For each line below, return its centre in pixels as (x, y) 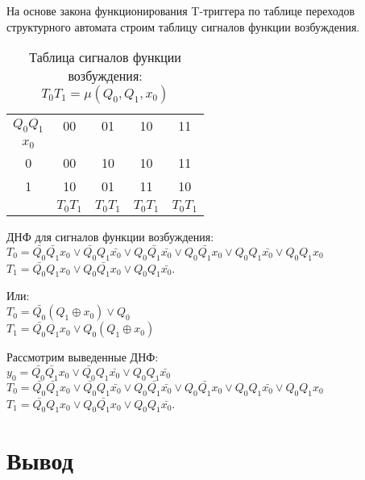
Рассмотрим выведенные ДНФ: (83, 357)
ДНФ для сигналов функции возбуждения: (110, 237)
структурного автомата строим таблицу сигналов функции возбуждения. (183, 26)
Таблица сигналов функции (105, 57)
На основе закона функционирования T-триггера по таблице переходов (181, 10)
